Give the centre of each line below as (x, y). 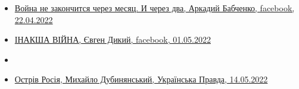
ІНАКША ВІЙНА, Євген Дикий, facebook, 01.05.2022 (113, 39)
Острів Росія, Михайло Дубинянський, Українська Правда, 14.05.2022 (141, 79)
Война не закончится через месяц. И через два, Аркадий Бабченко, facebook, (155, 8)
